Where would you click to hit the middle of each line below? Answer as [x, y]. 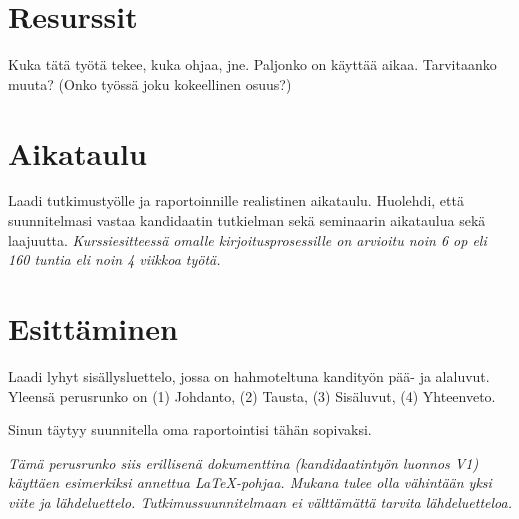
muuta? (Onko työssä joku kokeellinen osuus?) [150, 83]
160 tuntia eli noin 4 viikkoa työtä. [114, 259]
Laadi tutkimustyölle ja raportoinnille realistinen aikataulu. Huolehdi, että [236, 200]
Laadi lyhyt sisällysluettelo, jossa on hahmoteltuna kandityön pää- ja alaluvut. [249, 375]
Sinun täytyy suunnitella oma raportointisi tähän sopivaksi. [190, 429]
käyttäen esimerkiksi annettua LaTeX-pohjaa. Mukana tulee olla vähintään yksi [250, 482]
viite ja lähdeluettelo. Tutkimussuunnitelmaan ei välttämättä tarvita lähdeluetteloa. [260, 501]
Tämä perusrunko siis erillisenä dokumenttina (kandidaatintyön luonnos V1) [243, 462]
